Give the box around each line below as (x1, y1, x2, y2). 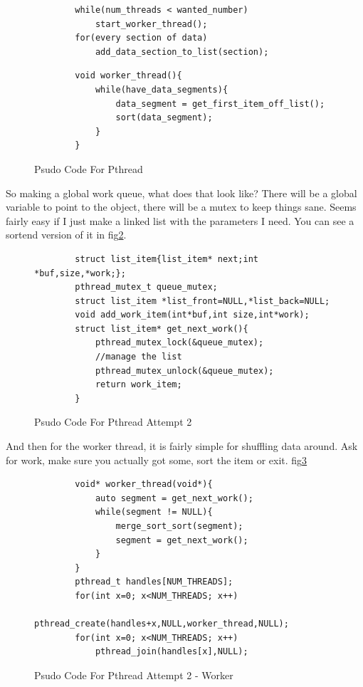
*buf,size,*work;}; (34, 268, 126, 278)
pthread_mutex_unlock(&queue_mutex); (95, 365, 274, 376)
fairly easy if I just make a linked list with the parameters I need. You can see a (6, 213, 354, 228)
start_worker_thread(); (95, 19, 208, 29)
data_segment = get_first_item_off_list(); (115, 98, 325, 109)
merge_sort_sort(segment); (115, 521, 243, 531)
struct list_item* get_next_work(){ (75, 323, 248, 334)
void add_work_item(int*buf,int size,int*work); (75, 310, 310, 320)
